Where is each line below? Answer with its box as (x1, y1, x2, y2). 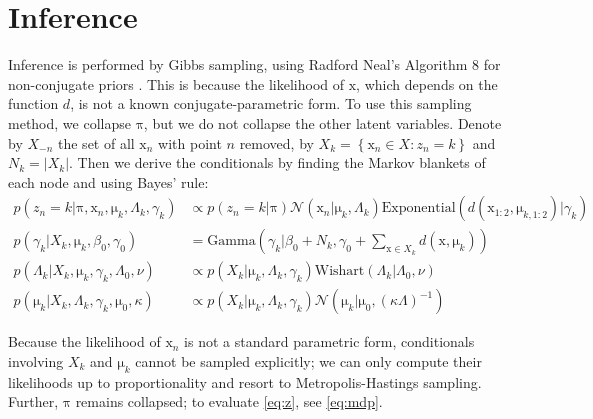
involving (8, 351, 64, 371)
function (8, 93, 59, 114)
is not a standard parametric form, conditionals (184, 331, 475, 352)
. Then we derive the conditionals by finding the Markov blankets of (69, 152, 486, 173)
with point (158, 132, 222, 153)
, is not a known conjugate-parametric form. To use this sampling (70, 93, 472, 114)
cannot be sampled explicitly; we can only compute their (135, 351, 482, 371)
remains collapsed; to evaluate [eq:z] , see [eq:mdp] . (75, 391, 383, 412)
